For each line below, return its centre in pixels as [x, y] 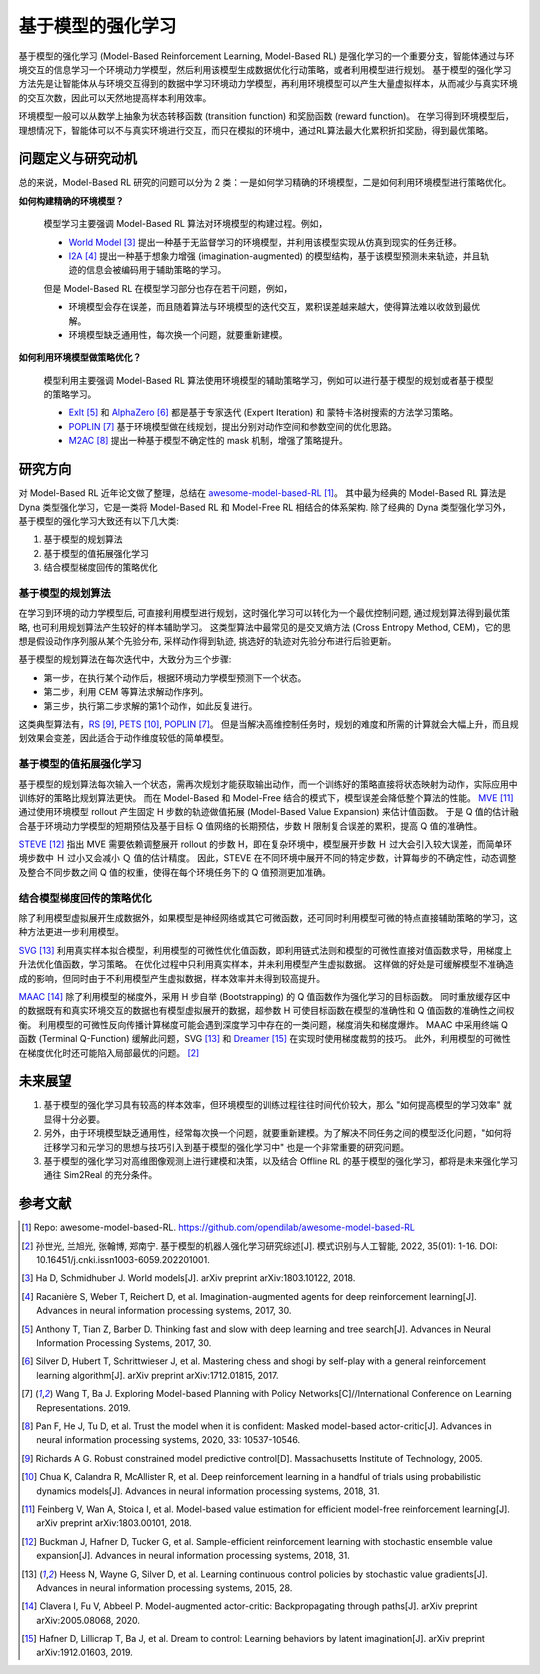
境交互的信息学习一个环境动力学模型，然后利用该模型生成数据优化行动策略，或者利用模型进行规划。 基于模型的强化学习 [265, 69]
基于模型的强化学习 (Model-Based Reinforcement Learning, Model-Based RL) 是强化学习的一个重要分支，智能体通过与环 [266, 56]
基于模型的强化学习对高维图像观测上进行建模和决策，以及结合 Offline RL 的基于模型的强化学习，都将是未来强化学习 [281, 1161]
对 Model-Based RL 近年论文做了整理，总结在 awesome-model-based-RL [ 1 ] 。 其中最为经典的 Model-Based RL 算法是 [262, 493]
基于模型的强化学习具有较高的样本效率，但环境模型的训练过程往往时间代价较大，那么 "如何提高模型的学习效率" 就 [277, 1105]
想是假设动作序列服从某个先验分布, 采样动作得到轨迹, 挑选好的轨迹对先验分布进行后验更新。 [207, 641]
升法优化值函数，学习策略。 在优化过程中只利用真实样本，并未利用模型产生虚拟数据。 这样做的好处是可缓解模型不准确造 [266, 964]
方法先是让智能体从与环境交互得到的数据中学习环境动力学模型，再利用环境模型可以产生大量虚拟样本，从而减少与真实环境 [268, 84]
